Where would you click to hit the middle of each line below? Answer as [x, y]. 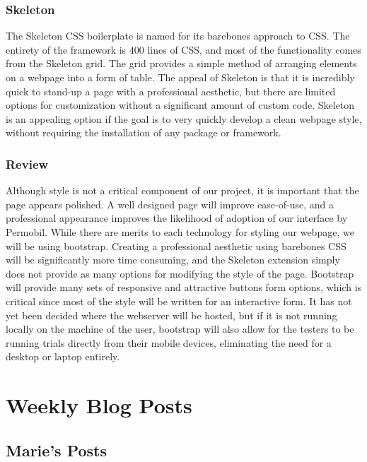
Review [27, 164]
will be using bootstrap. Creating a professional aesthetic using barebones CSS [176, 245]
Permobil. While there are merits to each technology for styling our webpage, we [180, 231]
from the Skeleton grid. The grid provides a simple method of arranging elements [181, 63]
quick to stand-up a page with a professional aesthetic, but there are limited [171, 91]
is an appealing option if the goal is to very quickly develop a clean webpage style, [184, 118]
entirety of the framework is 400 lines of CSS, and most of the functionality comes [183, 49]
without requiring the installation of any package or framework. [144, 132]
